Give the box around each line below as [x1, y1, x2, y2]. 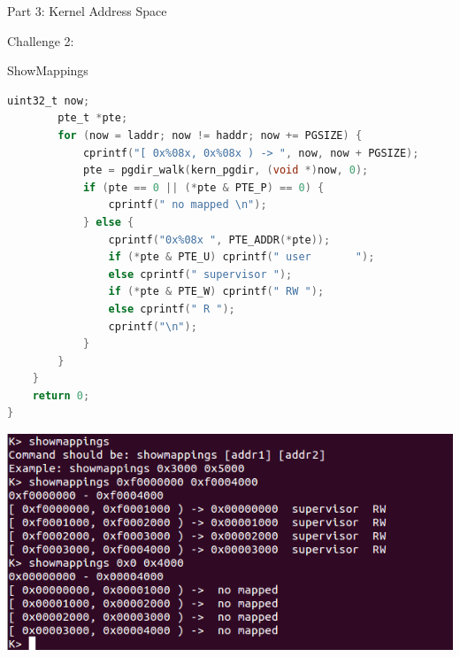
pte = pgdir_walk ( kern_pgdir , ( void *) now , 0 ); [82, 164, 369, 177]
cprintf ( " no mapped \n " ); [108, 198, 267, 212]
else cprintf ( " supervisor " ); [108, 267, 293, 281]
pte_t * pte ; [57, 112, 128, 125]
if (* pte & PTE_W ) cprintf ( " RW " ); [108, 285, 325, 298]
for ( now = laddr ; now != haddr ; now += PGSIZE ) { [57, 128, 363, 142]
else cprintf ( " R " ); [108, 302, 235, 315]
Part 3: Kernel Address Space [7, 2, 167, 19]
